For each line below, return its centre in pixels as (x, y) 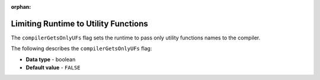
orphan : (21, 7)
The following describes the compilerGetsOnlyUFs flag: (81, 49)
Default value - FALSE (53, 68)
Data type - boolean (51, 59)
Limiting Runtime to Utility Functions (79, 24)
